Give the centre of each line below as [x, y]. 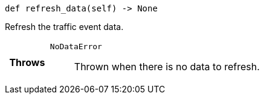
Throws [27, 62]
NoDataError [76, 46]
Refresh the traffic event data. [64, 27]
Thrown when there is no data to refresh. [167, 67]
